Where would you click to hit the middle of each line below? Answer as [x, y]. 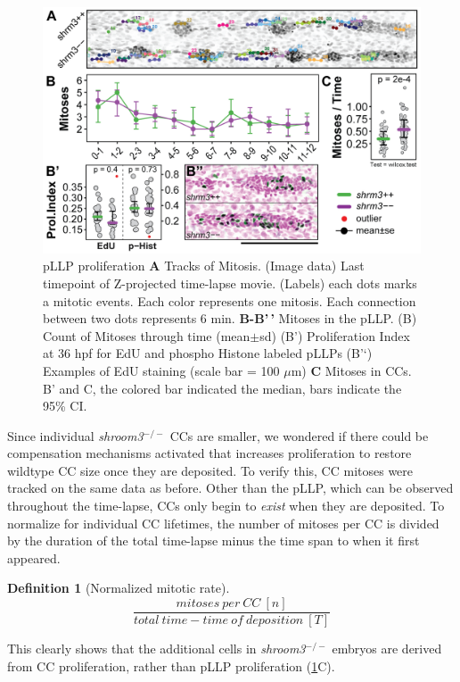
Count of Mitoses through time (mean [147, 335]
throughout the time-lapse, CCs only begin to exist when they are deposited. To [226, 506]
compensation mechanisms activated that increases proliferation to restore [209, 453]
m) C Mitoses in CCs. [351, 370]
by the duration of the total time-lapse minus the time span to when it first [214, 541]
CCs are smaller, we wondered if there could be [299, 435]
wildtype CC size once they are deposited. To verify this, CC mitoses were [210, 470]
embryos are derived [387, 649]
